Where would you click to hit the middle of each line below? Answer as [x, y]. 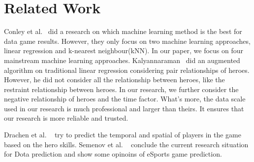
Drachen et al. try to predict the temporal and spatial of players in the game [123, 135]
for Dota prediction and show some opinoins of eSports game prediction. [113, 154]
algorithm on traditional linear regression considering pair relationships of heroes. [127, 70]
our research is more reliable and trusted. [66, 118]
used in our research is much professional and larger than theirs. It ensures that [124, 108]
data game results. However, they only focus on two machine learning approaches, [127, 41]
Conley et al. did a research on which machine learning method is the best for [123, 31]
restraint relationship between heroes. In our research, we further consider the [121, 89]
